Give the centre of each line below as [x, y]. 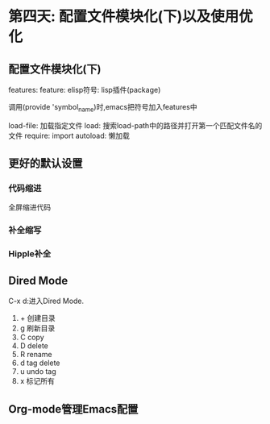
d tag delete [40, 363]
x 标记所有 [37, 381]
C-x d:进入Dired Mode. [46, 301]
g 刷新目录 [37, 328]
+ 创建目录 [37, 318]
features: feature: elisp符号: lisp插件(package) [85, 90]
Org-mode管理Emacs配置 [73, 409]
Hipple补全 [30, 254]
